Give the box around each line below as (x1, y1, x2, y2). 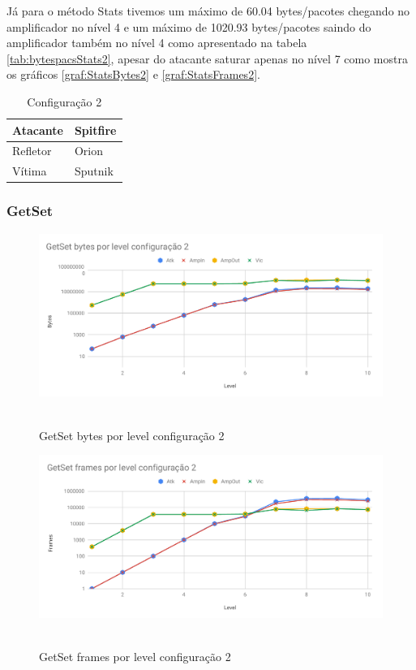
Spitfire (74, 121, 117, 138)
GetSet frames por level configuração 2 (39, 648, 231, 665)
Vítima (12, 162, 47, 179)
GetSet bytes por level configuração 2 (39, 426, 225, 443)
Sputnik (74, 162, 114, 179)
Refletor (12, 142, 52, 159)
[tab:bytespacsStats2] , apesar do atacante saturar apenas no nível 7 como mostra (6, 50, 408, 67)
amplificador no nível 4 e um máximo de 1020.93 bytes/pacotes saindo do (6, 18, 371, 35)
